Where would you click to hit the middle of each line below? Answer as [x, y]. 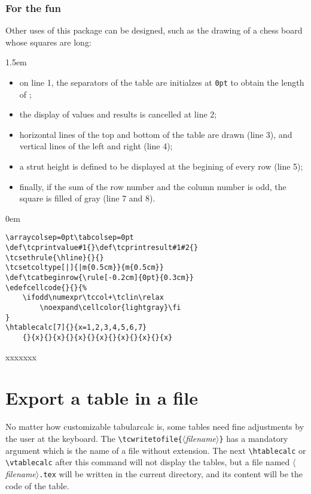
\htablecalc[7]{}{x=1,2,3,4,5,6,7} [76, 328]
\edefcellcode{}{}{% [46, 287]
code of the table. [37, 485]
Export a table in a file [102, 398]
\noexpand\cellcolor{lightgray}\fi [110, 308]
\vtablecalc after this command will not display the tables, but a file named [148, 462]
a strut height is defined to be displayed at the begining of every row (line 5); [161, 166]
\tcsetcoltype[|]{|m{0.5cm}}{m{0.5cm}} [85, 268]
